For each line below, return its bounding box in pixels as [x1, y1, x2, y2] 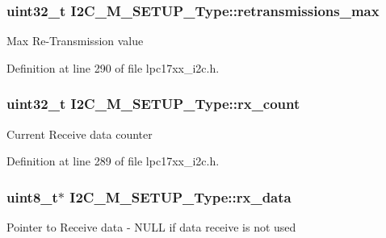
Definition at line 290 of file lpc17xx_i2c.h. [6, 59, 220, 76]
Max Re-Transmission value [6, 32, 144, 49]
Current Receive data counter [6, 125, 153, 142]
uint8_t [6, 186, 58, 207]
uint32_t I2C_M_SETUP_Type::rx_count [6, 94, 300, 114]
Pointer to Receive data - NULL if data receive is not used [6, 219, 296, 236]
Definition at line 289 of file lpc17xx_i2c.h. [6, 152, 220, 169]
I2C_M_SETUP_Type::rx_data [69, 186, 292, 207]
